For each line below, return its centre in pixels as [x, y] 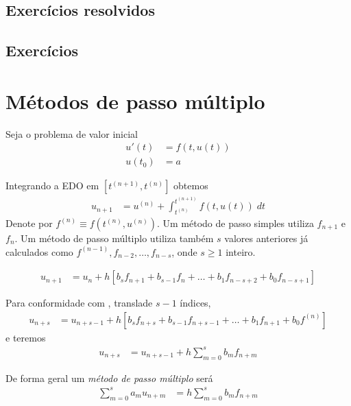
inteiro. [241, 251]
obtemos [191, 186]
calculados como [39, 251]
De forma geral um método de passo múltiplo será [109, 378]
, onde [184, 251]
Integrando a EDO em [52, 186]
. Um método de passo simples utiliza [235, 223]
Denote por [29, 223]
